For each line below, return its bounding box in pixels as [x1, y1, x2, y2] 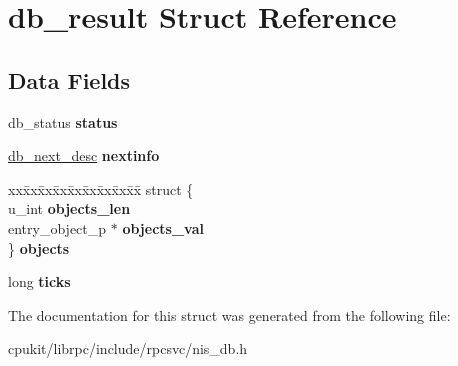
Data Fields [8, 64, 131, 95]
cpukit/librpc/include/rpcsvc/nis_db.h [8, 338, 248, 359]
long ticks [8, 271, 71, 292]
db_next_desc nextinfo [8, 145, 160, 166]
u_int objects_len [8, 198, 131, 219]
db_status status [8, 111, 118, 132]
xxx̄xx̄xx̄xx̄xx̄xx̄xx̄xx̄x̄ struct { [8, 178, 194, 199]
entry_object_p [8, 217, 107, 238]
